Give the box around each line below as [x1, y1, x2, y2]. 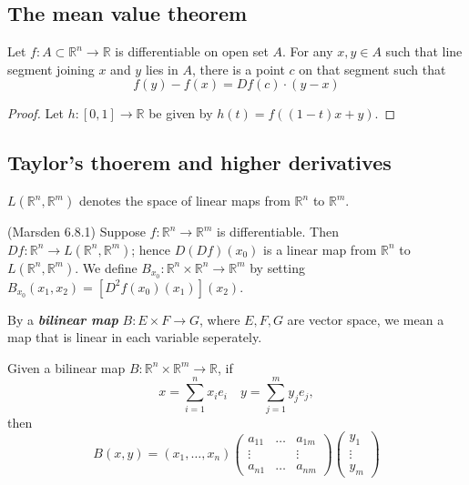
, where [199, 309, 240, 328]
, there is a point [191, 59, 285, 78]
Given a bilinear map [7, 358, 126, 377]
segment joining [7, 59, 95, 78]
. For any [282, 42, 333, 61]
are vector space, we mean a [287, 309, 444, 328]
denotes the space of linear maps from [78, 191, 291, 210]
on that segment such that [299, 59, 446, 78]
